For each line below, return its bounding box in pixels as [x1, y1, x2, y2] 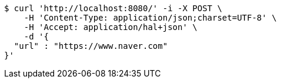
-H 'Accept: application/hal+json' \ [24, 22, 198, 32]
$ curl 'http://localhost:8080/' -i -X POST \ [4, 4, 222, 13]
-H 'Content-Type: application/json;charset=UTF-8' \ [24, 13, 277, 22]
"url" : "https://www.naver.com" [14, 41, 168, 51]
